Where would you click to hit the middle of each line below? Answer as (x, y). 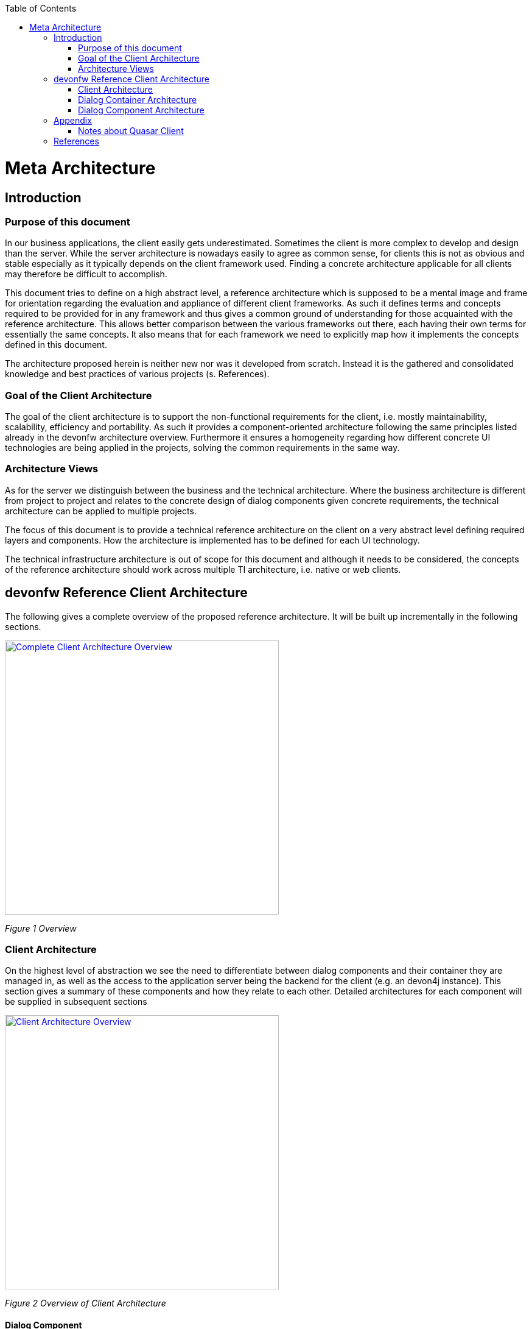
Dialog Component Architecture (141, 110)
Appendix (73, 120)
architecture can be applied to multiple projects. (101, 511)
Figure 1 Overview (41, 928)
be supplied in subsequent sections (76, 1002)
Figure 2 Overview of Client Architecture (86, 1303)
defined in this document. (56, 345)
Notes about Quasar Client (131, 131)
